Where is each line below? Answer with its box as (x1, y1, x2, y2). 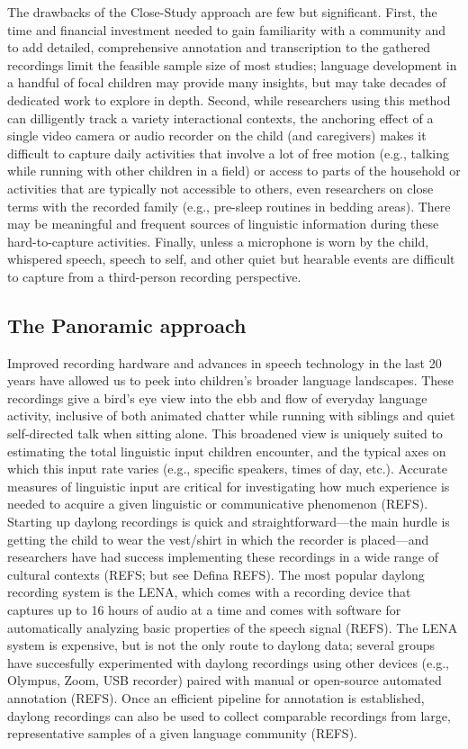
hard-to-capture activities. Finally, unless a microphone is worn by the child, (7, 231, 429, 250)
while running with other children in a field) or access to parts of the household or (7, 161, 461, 180)
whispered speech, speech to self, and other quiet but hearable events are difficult (7, 249, 455, 268)
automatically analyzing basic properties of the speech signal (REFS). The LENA (7, 618, 458, 636)
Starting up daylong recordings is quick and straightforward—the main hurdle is (7, 512, 450, 531)
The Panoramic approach (7, 311, 247, 338)
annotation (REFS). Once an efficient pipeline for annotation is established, (7, 688, 425, 707)
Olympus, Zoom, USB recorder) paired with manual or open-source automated (7, 671, 442, 690)
